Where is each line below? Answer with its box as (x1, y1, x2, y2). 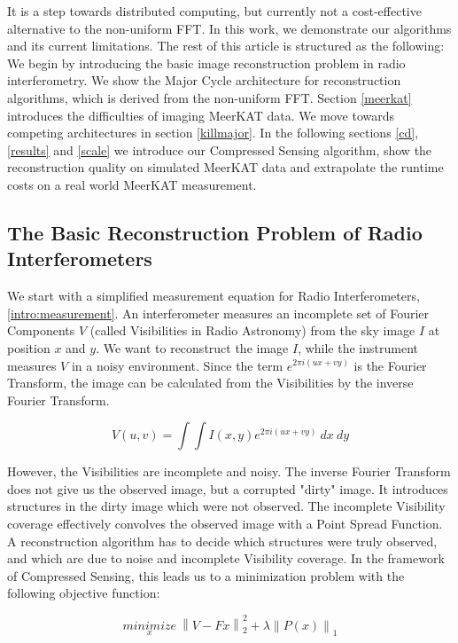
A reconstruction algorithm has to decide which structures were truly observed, (7, 531, 438, 550)
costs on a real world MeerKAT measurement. (7, 175, 257, 193)
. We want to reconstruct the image (96, 338, 289, 357)
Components (7, 321, 75, 340)
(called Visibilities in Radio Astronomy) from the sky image (89, 321, 415, 340)
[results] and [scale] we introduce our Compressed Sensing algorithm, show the (7, 140, 432, 159)
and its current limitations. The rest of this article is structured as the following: (7, 36, 445, 55)
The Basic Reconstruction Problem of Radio (7, 218, 423, 246)
